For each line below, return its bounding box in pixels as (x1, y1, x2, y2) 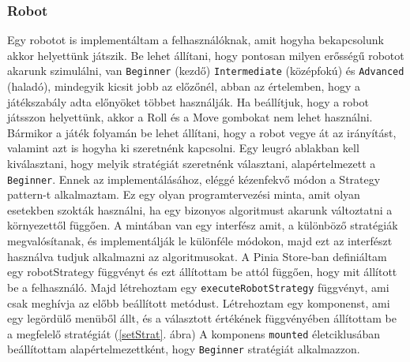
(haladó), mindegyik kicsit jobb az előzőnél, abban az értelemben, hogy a (7, 78, 360, 95)
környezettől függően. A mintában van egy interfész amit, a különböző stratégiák (7, 217, 398, 233)
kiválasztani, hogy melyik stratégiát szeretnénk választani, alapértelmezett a (7, 155, 376, 172)
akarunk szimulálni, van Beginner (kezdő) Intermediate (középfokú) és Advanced (7, 62, 404, 79)
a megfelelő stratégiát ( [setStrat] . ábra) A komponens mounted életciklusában (7, 325, 381, 341)
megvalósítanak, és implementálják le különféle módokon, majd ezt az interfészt (7, 233, 393, 249)
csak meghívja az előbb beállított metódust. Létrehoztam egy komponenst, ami (7, 294, 390, 311)
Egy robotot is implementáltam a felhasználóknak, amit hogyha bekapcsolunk (7, 32, 384, 48)
